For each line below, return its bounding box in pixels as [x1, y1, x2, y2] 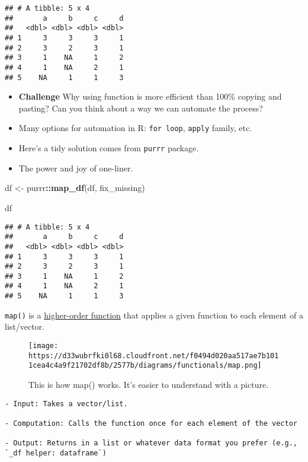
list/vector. [5, 320, 45, 333]
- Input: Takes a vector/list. [5, 399, 128, 408]
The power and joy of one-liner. [18, 161, 133, 174]
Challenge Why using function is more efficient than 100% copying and [18, 90, 282, 103]
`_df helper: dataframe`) [5, 448, 107, 457]
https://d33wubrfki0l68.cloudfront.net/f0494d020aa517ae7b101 [28, 351, 279, 360]
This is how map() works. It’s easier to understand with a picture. [28, 378, 269, 390]
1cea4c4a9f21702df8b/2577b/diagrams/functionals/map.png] [28, 361, 262, 370]
